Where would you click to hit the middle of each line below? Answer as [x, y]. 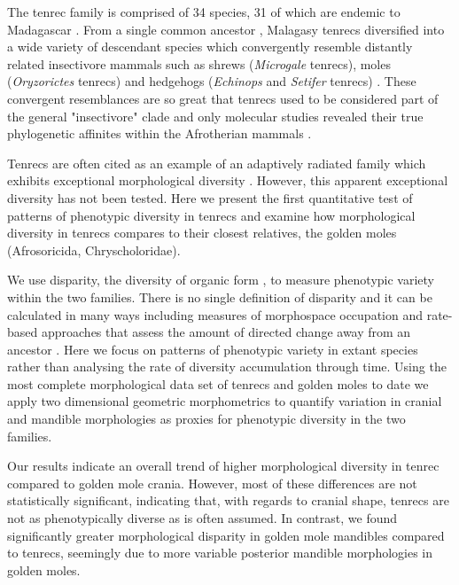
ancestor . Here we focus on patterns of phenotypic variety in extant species [213, 349]
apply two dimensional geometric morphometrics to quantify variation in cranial [225, 401]
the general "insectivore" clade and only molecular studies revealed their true [215, 116]
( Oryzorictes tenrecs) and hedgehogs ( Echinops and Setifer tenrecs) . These [212, 81]
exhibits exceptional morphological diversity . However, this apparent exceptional [228, 180]
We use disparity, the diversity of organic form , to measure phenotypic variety [221, 280]
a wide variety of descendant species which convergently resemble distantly [210, 47]
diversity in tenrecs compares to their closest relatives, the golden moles [202, 233]
